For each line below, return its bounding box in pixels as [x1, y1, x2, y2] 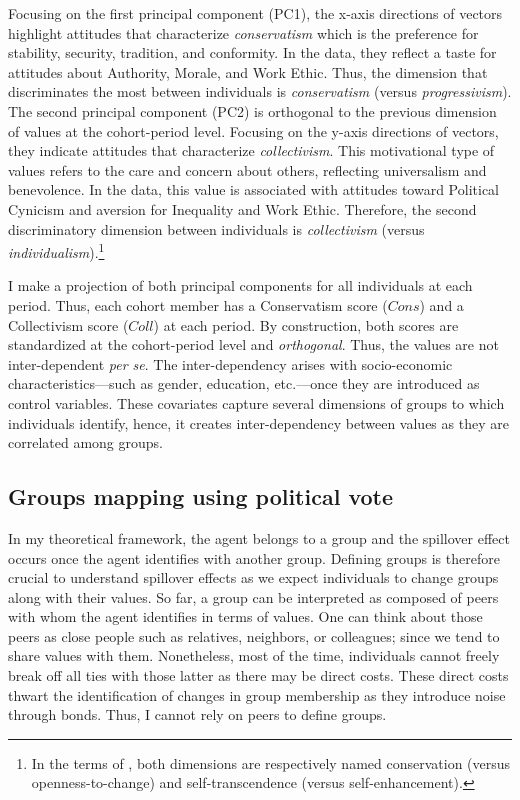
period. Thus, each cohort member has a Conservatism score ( [8, 294, 388, 315]
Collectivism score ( [8, 314, 129, 335]
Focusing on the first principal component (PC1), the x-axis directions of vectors [8, 3, 503, 23]
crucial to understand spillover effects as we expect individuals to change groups [8, 567, 499, 588]
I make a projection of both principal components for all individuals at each [8, 275, 473, 296]
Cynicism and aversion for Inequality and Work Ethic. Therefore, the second [8, 198, 477, 219]
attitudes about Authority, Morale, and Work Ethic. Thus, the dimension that [8, 61, 488, 82]
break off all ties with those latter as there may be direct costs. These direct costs [8, 665, 509, 686]
